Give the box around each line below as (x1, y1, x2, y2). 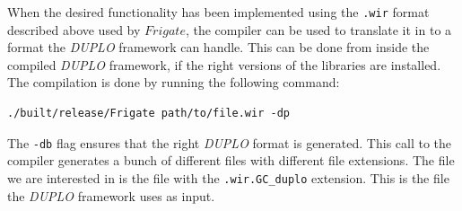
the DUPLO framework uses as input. (7, 186, 215, 205)
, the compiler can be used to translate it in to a (185, 20, 452, 39)
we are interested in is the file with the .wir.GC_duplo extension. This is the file (7, 168, 449, 187)
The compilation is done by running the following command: (7, 73, 340, 92)
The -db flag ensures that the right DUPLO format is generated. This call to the (7, 133, 452, 152)
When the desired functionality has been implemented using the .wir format (7, 3, 430, 21)
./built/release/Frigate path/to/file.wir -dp (7, 107, 290, 120)
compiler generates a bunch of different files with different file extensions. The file (7, 151, 455, 170)
